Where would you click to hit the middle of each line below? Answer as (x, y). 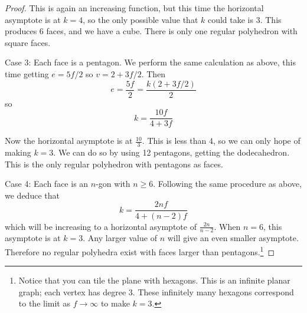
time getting (27, 73)
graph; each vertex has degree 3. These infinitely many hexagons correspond (156, 291)
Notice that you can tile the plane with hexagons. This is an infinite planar (154, 280)
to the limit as (44, 303)
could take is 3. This (244, 19)
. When (227, 226)
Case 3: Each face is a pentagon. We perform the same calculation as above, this (150, 62)
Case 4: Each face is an (47, 184)
